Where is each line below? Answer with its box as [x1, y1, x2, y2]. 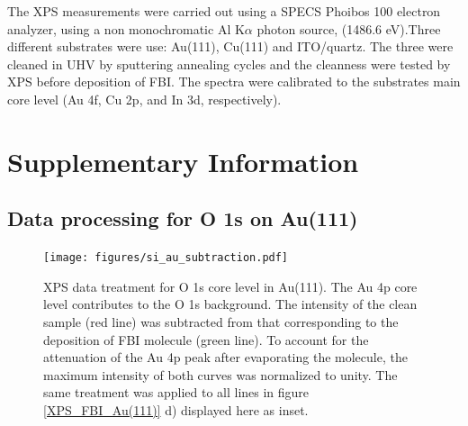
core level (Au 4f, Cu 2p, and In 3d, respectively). [7, 89, 282, 108]
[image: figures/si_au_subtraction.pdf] [43, 251, 289, 265]
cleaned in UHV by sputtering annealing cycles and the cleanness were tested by [7, 54, 451, 73]
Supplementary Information [7, 142, 359, 179]
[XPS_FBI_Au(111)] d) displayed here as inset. [43, 400, 309, 419]
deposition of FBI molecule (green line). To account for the [43, 330, 369, 349]
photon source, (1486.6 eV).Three [256, 19, 441, 38]
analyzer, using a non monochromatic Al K [7, 19, 245, 38]
